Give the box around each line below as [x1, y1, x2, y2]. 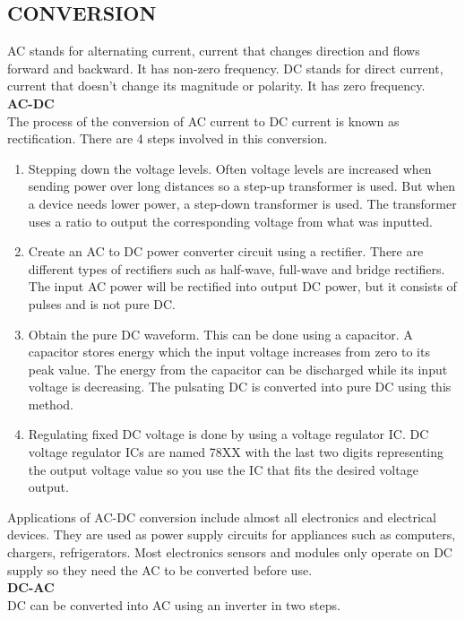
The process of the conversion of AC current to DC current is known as [7, 111, 400, 130]
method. [28, 394, 73, 413]
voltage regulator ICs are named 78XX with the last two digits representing [28, 443, 444, 461]
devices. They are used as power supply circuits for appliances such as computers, [7, 525, 456, 544]
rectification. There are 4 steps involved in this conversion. [7, 129, 328, 148]
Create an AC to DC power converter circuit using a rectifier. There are [28, 242, 424, 261]
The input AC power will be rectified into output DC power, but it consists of [28, 277, 457, 296]
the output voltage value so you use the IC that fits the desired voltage [28, 460, 418, 478]
